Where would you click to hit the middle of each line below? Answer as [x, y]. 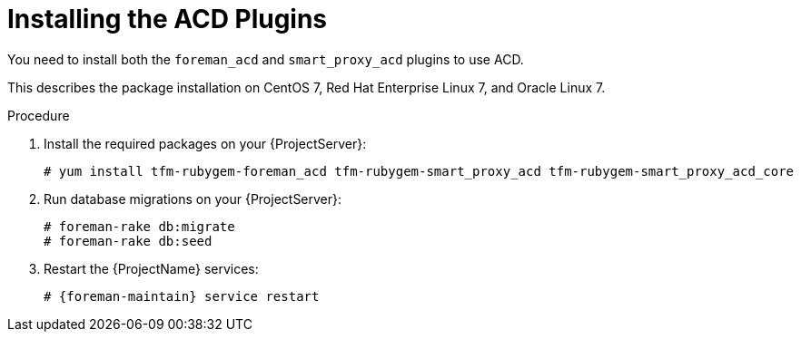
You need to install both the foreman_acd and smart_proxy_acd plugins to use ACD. [266, 59]
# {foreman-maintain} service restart [182, 296]
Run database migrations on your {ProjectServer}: [193, 199]
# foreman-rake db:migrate [139, 226]
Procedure [39, 115]
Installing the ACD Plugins [168, 19]
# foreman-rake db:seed [128, 241]
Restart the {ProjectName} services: [151, 268]
